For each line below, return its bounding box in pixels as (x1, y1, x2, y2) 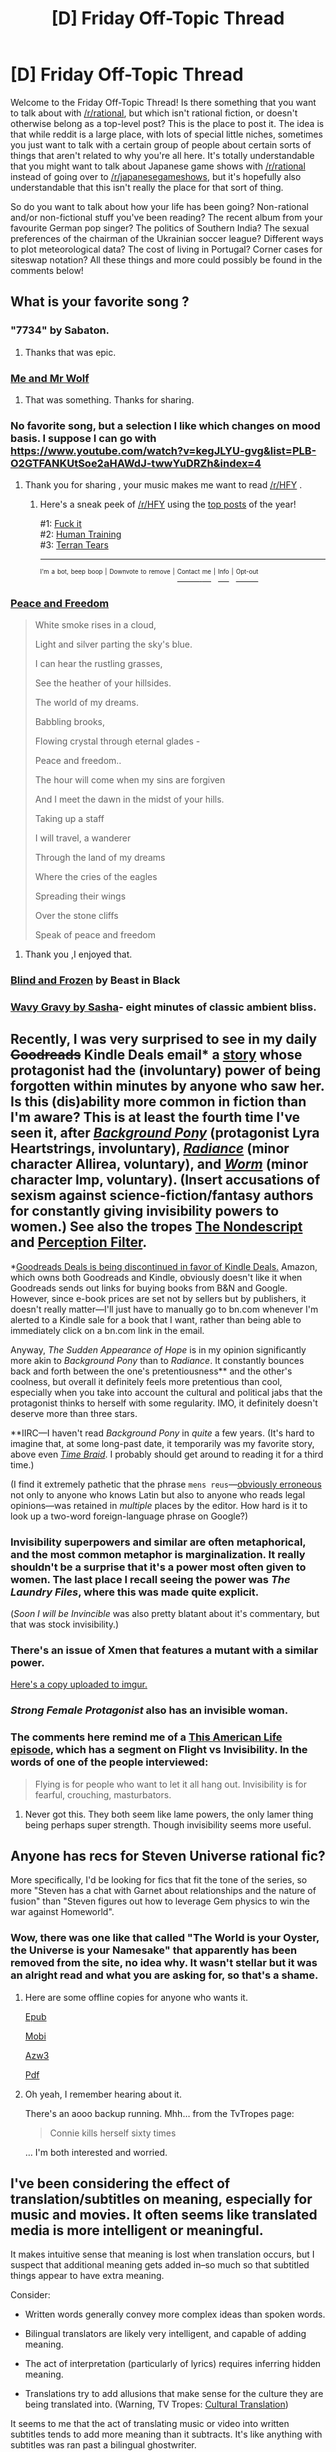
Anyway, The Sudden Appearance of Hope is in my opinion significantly (10, 1343, 307, 1356)
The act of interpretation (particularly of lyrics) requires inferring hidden (24, 2358, 322, 2370)
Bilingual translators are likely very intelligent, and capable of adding (24, 2328, 307, 2340)
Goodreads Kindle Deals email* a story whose (10, 1047, 303, 1064)
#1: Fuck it (39, 518, 82, 530)
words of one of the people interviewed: (10, 1755, 209, 1769)
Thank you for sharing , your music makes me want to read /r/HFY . (24, 479, 303, 491)
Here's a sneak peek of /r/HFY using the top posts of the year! (39, 498, 297, 511)
